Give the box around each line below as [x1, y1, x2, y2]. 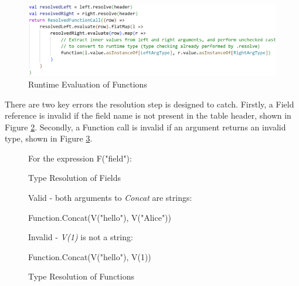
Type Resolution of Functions [28, 270, 135, 282]
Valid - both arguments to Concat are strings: [28, 191, 192, 204]
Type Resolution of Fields [28, 171, 121, 184]
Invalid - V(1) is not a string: [28, 231, 133, 243]
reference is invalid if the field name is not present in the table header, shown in [5, 109, 291, 122]
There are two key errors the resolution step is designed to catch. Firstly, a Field [5, 97, 294, 110]
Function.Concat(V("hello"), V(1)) [28, 250, 151, 263]
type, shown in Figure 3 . [5, 132, 93, 144]
